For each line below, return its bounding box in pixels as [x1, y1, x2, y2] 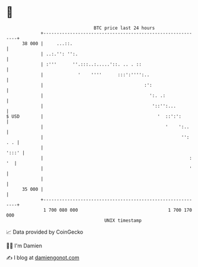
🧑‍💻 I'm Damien [6, 242, 43, 249]
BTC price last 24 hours [94, 25, 155, 31]
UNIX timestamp [104, 217, 142, 224]
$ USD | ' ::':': [6, 113, 182, 120]
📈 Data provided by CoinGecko [6, 228, 84, 235]
